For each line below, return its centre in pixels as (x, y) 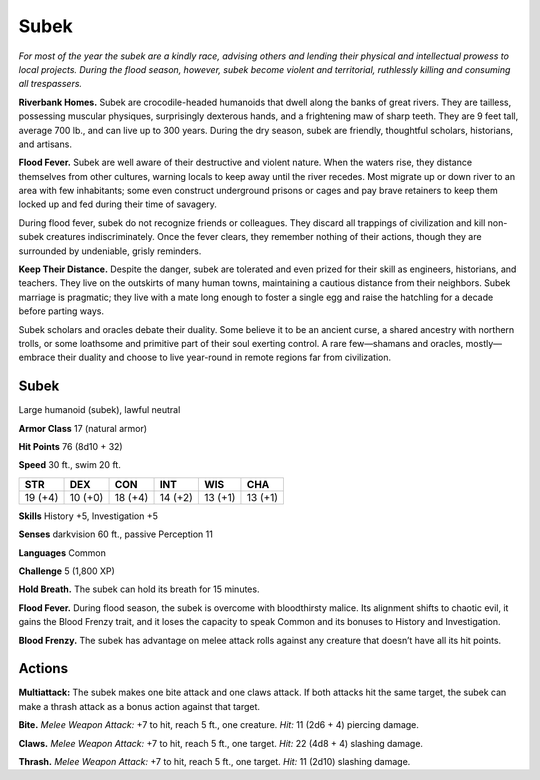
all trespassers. (50, 84)
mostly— (484, 343)
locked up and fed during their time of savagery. (117, 204)
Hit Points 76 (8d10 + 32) (71, 447)
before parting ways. (61, 311)
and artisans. (45, 144)
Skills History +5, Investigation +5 (88, 516)
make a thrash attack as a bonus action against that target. (139, 706)
